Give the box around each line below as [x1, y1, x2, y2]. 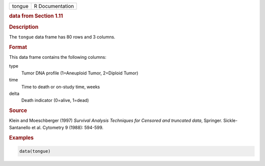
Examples [9, 134, 34, 141]
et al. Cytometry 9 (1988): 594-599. [31, 124, 104, 130]
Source [9, 107, 27, 114]
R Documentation [33, 3, 74, 9]
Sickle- [223, 118, 238, 123]
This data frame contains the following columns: [9, 54, 106, 60]
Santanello [9, 124, 31, 130]
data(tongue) [19, 148, 51, 154]
